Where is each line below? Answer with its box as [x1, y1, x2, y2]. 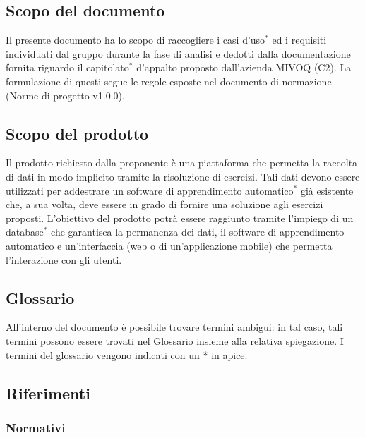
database [6, 224, 44, 239]
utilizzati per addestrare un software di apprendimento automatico [6, 183, 294, 197]
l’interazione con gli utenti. [6, 252, 122, 267]
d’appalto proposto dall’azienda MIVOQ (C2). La [136, 60, 352, 75]
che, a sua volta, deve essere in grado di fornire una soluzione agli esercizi [6, 197, 323, 212]
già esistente [300, 183, 354, 197]
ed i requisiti [272, 32, 327, 47]
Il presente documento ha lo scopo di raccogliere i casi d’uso [6, 32, 265, 47]
